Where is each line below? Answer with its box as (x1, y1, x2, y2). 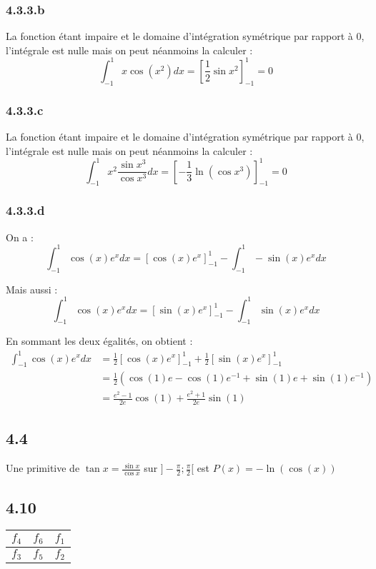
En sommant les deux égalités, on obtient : (6, 333, 193, 348)
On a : (6, 229, 34, 244)
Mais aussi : (6, 281, 58, 296)
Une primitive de (6, 460, 80, 475)
